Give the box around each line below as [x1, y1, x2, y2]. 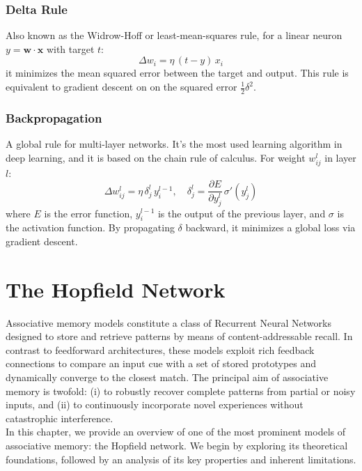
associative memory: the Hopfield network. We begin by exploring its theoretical [6, 438, 348, 452]
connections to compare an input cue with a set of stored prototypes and [6, 356, 317, 371]
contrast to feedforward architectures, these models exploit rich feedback [6, 342, 315, 357]
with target [46, 41, 95, 56]
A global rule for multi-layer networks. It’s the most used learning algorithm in [6, 137, 343, 151]
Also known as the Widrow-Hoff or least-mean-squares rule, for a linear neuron [6, 28, 343, 43]
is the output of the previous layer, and [157, 206, 326, 220]
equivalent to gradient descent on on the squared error [6, 79, 237, 93]
